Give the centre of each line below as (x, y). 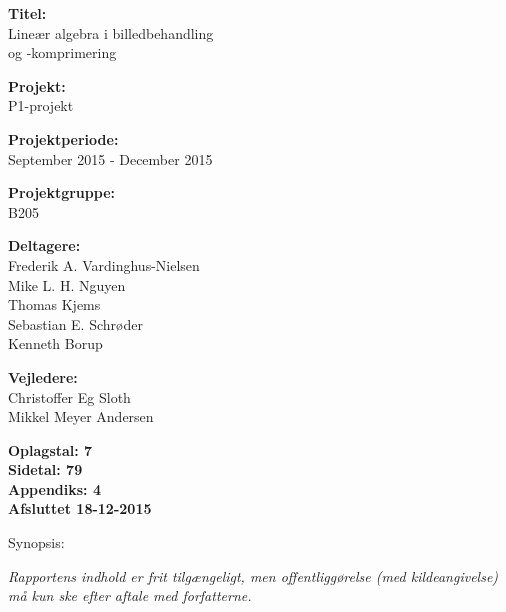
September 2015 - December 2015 (110, 158)
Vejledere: (43, 376)
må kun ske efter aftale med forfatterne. (130, 595)
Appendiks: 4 (54, 488)
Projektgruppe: (62, 192)
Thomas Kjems (54, 304)
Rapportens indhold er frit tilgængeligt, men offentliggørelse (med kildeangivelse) (253, 575)
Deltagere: (44, 245)
